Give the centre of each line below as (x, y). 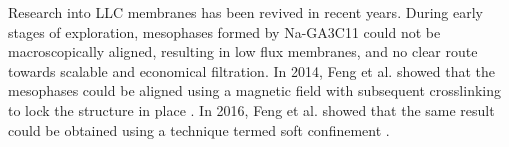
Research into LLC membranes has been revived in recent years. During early (245, 12)
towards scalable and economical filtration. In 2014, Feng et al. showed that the (251, 70)
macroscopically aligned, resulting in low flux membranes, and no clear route (243, 51)
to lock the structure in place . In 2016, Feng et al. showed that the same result (251, 109)
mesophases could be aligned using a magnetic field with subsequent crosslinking (254, 90)
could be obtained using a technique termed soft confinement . (199, 129)
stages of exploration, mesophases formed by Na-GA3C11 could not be (224, 31)
